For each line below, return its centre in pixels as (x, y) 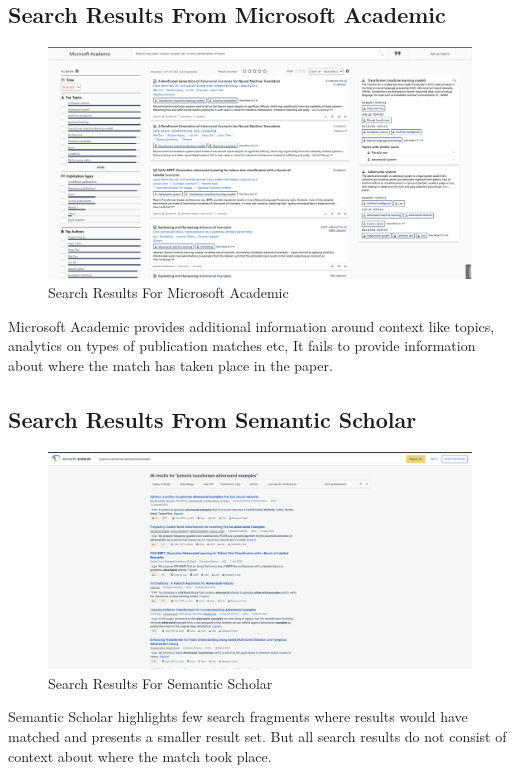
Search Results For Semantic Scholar (160, 682)
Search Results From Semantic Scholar (212, 419)
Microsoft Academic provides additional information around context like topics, (251, 325)
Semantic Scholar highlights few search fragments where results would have (238, 716)
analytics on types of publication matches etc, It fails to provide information (242, 345)
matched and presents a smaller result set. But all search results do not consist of (257, 735)
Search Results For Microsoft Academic (168, 292)
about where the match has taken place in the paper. (170, 365)
